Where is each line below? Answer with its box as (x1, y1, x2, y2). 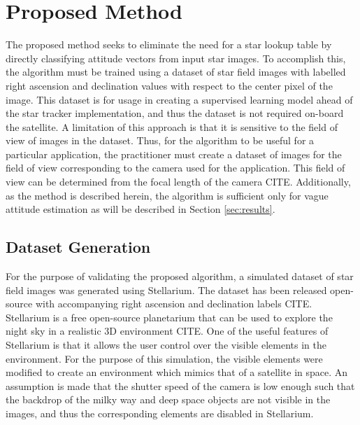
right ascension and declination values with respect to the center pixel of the (6, 78, 333, 92)
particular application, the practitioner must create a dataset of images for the (6, 146, 342, 161)
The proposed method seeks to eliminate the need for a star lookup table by (6, 37, 332, 52)
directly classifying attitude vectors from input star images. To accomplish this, (6, 50, 346, 65)
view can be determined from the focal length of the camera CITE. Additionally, (6, 174, 351, 189)
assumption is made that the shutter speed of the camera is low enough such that (6, 378, 355, 393)
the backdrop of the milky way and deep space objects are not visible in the (6, 392, 331, 407)
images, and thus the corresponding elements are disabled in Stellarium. (6, 405, 314, 420)
